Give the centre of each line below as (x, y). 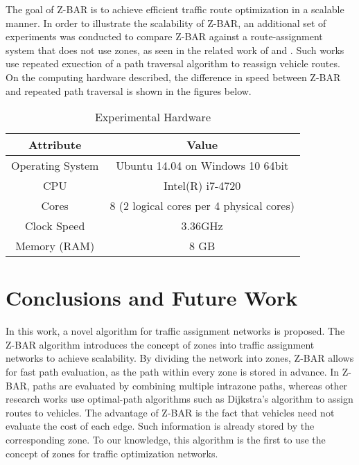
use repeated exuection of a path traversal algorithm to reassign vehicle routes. (173, 63)
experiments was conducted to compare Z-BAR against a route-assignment (164, 36)
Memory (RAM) (55, 246)
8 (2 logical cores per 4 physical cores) (202, 206)
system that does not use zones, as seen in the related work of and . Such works (175, 50)
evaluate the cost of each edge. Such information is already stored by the (160, 426)
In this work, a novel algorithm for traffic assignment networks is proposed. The (175, 331)
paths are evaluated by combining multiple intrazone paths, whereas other (190, 385)
